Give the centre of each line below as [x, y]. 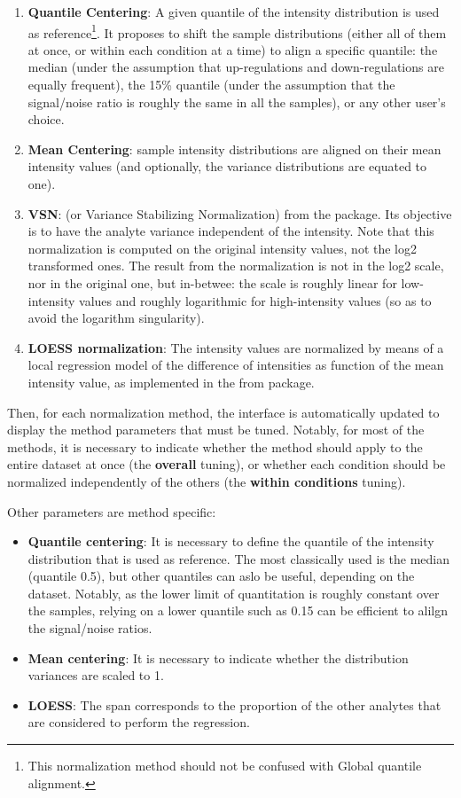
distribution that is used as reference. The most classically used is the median [239, 558]
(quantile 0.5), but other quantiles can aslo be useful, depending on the [221, 576]
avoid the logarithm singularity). [116, 318]
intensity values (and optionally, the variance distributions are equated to [227, 166]
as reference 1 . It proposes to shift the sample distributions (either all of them [237, 31]
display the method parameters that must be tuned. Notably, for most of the [216, 430]
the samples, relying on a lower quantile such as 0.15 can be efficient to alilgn [238, 610]
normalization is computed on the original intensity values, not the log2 [223, 248]
